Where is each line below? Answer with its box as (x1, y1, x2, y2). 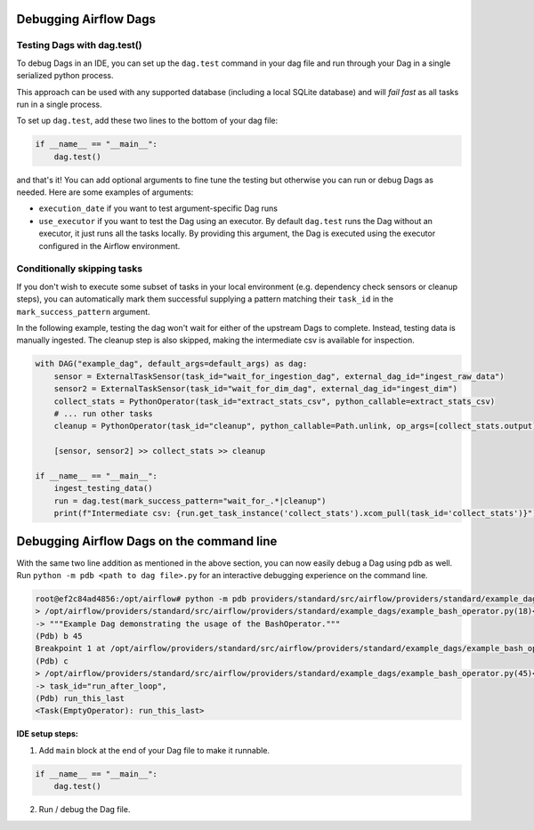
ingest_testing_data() (53, 483, 153, 494)
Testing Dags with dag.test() (16, 39, 142, 52)
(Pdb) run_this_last (35, 694, 125, 704)
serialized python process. (16, 70, 115, 81)
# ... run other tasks (53, 408, 153, 418)
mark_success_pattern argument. (16, 306, 150, 317)
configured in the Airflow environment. (38, 240, 181, 251)
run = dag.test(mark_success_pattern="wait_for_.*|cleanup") (53, 496, 327, 506)
